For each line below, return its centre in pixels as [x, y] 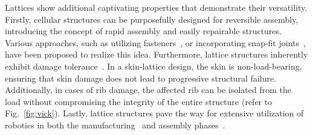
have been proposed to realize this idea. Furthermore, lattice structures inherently [156, 54]
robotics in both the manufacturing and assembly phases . [115, 124]
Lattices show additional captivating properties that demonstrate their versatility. [156, 7]
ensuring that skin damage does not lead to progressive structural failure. [141, 78]
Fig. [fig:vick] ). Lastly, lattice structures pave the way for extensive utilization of [154, 113]
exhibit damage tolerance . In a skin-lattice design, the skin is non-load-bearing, [153, 66]
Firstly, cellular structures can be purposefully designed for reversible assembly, [152, 19]
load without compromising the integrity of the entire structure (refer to [139, 101]
